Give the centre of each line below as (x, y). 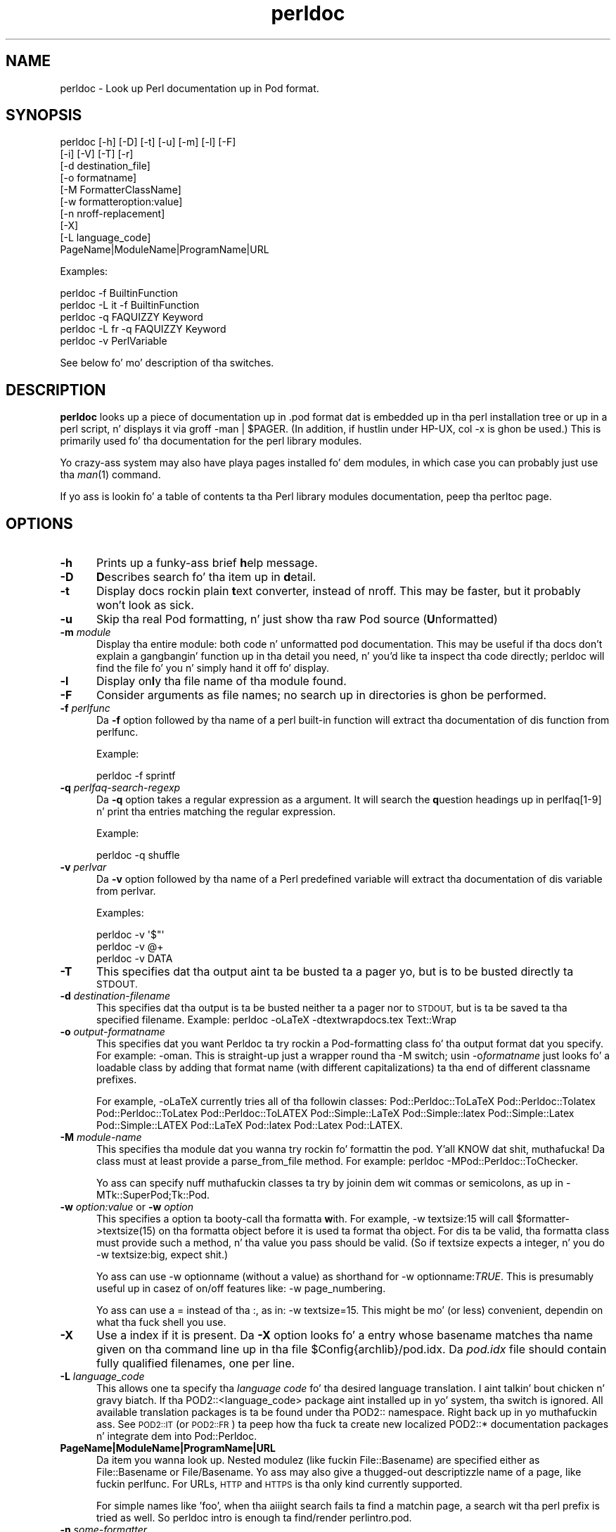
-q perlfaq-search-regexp (120, 788)
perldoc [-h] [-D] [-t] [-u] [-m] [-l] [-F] (148, 142)
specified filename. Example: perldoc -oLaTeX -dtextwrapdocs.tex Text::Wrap (277, 1020)
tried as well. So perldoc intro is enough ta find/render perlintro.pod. (254, 1518)
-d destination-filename (115, 996)
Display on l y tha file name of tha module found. (221, 681)
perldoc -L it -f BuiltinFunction (130, 305)
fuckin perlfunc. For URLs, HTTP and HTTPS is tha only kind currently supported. (280, 1484)
